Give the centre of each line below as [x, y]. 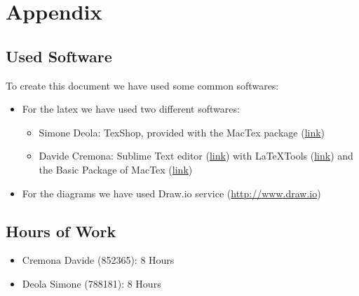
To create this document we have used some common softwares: [142, 85]
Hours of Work [61, 231]
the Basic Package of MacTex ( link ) [116, 169]
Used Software [59, 56]
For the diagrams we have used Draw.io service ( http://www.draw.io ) [171, 193]
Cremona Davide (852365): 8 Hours [98, 260]
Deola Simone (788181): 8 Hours [92, 283]
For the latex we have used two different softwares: [131, 109]
